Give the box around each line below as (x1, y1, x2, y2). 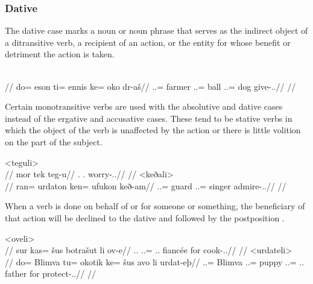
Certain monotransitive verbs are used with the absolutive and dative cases (5, 100, 283, 113)
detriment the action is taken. (5, 48, 115, 60)
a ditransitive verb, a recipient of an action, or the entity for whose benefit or (5, 36, 291, 48)
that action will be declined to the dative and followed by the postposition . (5, 211, 285, 224)
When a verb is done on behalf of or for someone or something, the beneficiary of (5, 200, 305, 212)
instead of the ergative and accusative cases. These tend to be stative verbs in (5, 112, 292, 124)
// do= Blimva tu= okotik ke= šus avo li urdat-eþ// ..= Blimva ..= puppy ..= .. (5, 255, 305, 268)
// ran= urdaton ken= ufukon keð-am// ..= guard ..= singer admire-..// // (5, 179, 286, 192)
